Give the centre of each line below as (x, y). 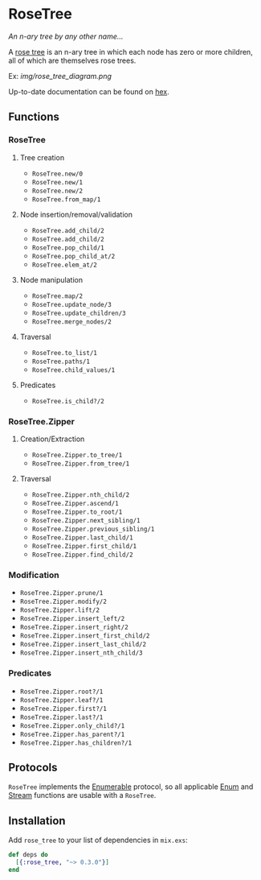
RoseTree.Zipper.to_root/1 (77, 512)
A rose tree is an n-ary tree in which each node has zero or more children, (130, 52)
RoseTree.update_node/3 (72, 304)
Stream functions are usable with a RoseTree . (82, 795)
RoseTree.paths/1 (61, 362)
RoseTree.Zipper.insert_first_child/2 (85, 636)
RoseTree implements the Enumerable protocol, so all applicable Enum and (131, 787)
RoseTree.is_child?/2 (68, 401)
